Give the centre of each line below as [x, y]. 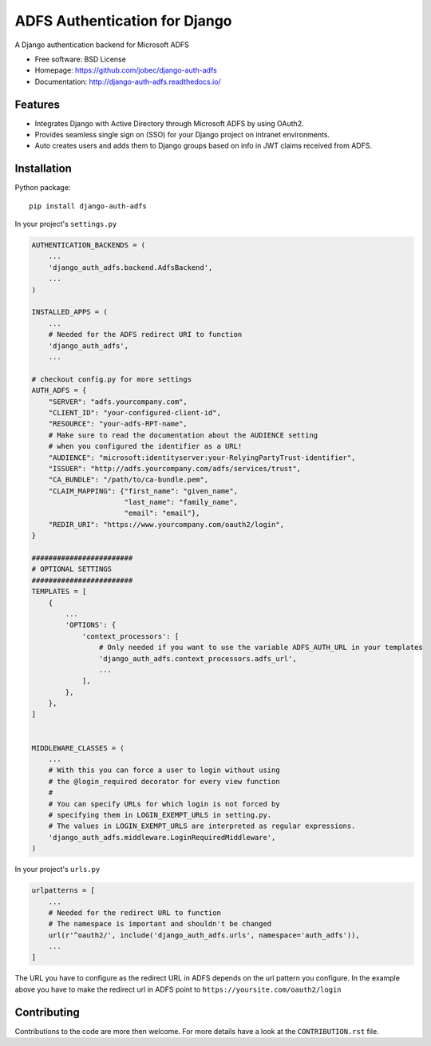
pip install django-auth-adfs [88, 206]
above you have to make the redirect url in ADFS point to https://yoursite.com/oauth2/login [178, 989]
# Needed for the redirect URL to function [134, 913]
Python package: [43, 188]
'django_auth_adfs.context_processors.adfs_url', [198, 658]
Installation [43, 169]
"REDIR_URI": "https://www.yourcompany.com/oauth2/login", [166, 524]
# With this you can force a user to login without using [164, 770]
